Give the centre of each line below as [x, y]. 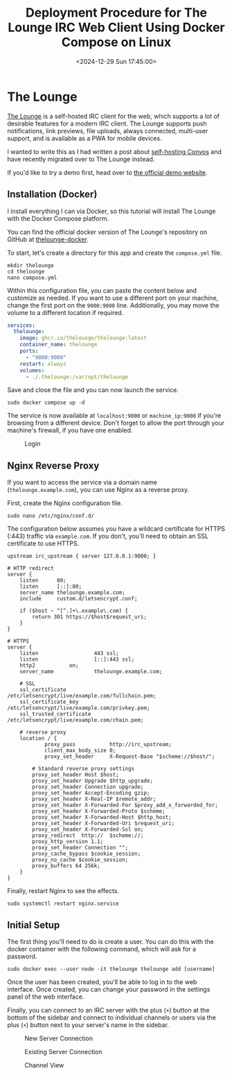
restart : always [43, 364]
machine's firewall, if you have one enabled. [70, 430]
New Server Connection [59, 1038]
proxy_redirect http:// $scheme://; [88, 836]
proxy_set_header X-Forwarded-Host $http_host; [102, 818]
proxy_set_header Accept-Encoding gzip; [91, 793]
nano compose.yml [32, 278]
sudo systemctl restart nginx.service [63, 904]
